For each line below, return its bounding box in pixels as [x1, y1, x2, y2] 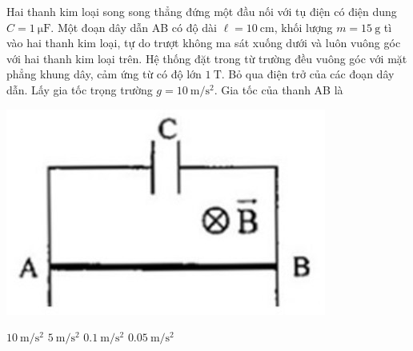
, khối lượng [274, 18, 333, 35]
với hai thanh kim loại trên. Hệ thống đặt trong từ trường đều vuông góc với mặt [6, 50, 407, 66]
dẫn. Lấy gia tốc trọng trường [6, 81, 153, 98]
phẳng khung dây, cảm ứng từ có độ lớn [6, 66, 202, 82]
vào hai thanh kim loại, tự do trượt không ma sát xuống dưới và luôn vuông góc [6, 34, 401, 51]
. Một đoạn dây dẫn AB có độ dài [50, 18, 217, 35]
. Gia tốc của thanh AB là [214, 81, 343, 98]
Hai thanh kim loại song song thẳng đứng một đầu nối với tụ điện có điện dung [6, 3, 397, 19]
